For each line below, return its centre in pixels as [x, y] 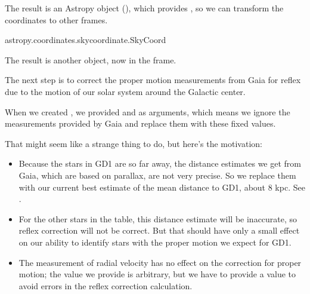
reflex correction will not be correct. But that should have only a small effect [159, 230]
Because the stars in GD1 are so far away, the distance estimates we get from [160, 163]
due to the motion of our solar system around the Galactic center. [125, 91]
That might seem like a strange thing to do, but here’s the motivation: [134, 143]
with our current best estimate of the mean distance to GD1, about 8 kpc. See [162, 187]
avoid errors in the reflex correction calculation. [106, 285]
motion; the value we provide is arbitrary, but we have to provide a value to [157, 274]
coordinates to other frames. [56, 19]
